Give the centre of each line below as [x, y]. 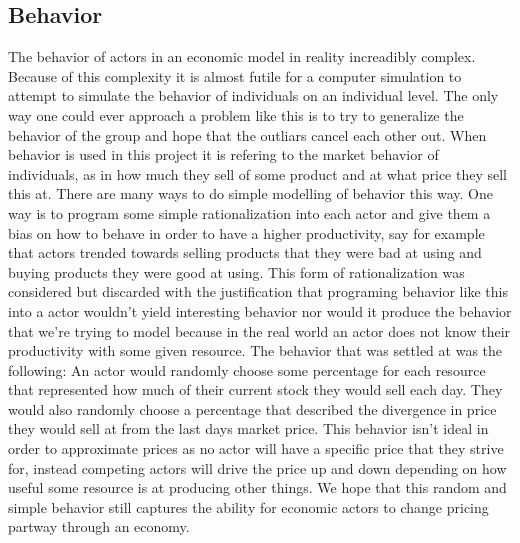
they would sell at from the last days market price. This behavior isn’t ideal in [248, 428]
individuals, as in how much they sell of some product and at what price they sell [258, 173]
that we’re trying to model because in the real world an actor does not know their [259, 330]
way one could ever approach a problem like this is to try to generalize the [236, 114]
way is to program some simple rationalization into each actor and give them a [249, 212]
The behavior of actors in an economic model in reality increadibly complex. [242, 56]
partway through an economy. [99, 526]
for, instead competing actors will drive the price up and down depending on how [257, 467]
